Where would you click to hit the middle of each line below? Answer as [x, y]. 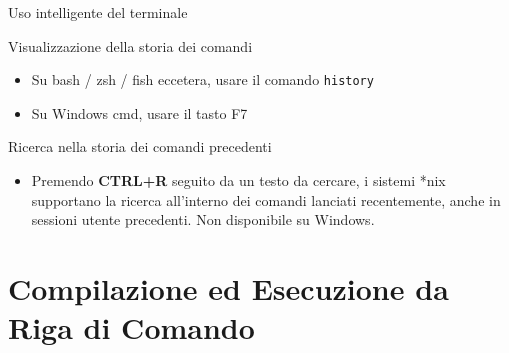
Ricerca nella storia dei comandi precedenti [140, 146]
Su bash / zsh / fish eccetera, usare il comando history [202, 79]
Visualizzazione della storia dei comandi [130, 45]
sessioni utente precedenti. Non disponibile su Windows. [203, 219]
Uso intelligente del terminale [98, 12]
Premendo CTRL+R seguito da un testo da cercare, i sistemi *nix [238, 180]
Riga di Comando [131, 327]
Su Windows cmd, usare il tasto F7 [139, 112]
